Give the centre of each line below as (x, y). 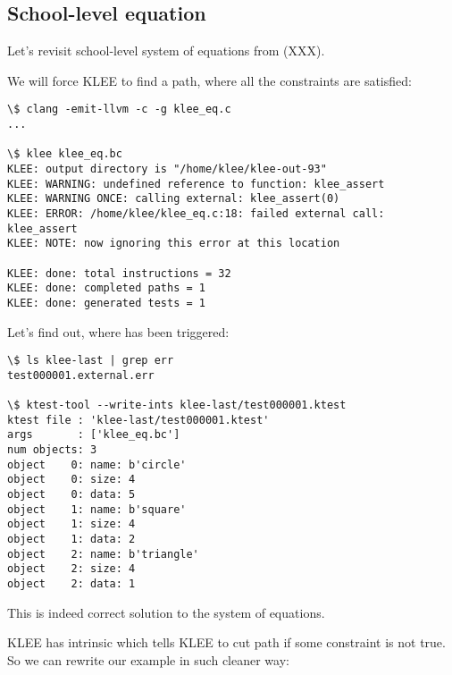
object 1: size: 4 (71, 524)
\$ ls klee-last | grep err (91, 361)
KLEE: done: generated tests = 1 (106, 303)
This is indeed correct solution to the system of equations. (166, 612)
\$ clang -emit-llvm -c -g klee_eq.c (119, 110)
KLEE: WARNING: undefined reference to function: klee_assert (196, 184)
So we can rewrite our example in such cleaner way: (148, 659)
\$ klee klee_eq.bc (65, 154)
